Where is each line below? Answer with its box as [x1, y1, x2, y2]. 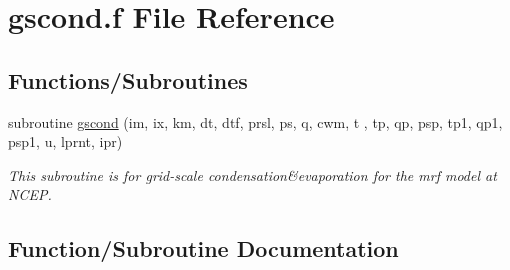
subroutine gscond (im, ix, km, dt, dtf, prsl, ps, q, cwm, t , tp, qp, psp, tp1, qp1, [8, 111, 503, 132]
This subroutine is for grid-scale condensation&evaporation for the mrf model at [8, 164, 497, 185]
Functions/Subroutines [8, 64, 248, 95]
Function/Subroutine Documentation [8, 233, 399, 264]
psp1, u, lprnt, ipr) [8, 131, 123, 152]
